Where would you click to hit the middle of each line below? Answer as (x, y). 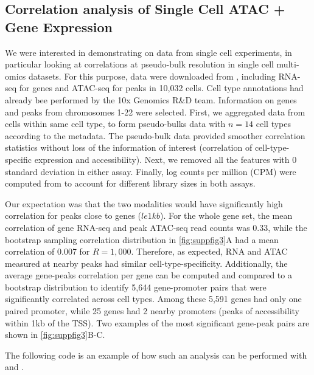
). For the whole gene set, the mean (226, 215)
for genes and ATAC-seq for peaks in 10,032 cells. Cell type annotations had (161, 88)
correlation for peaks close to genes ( (73, 215)
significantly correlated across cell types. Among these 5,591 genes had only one (153, 299)
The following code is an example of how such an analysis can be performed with (156, 355)
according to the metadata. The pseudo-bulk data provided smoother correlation (155, 135)
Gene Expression (59, 26)
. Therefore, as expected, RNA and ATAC (209, 251)
